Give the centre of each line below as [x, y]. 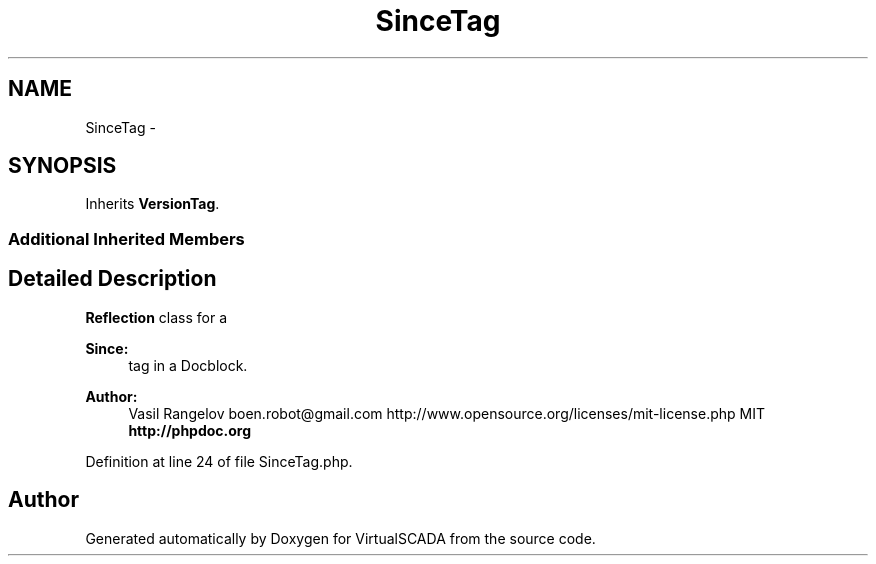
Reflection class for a [156, 317]
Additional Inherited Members [126, 238]
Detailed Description [112, 279]
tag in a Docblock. [188, 365]
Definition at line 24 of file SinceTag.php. [219, 461]
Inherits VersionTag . [152, 204]
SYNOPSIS [62, 166]
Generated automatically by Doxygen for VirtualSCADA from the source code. [340, 538]
